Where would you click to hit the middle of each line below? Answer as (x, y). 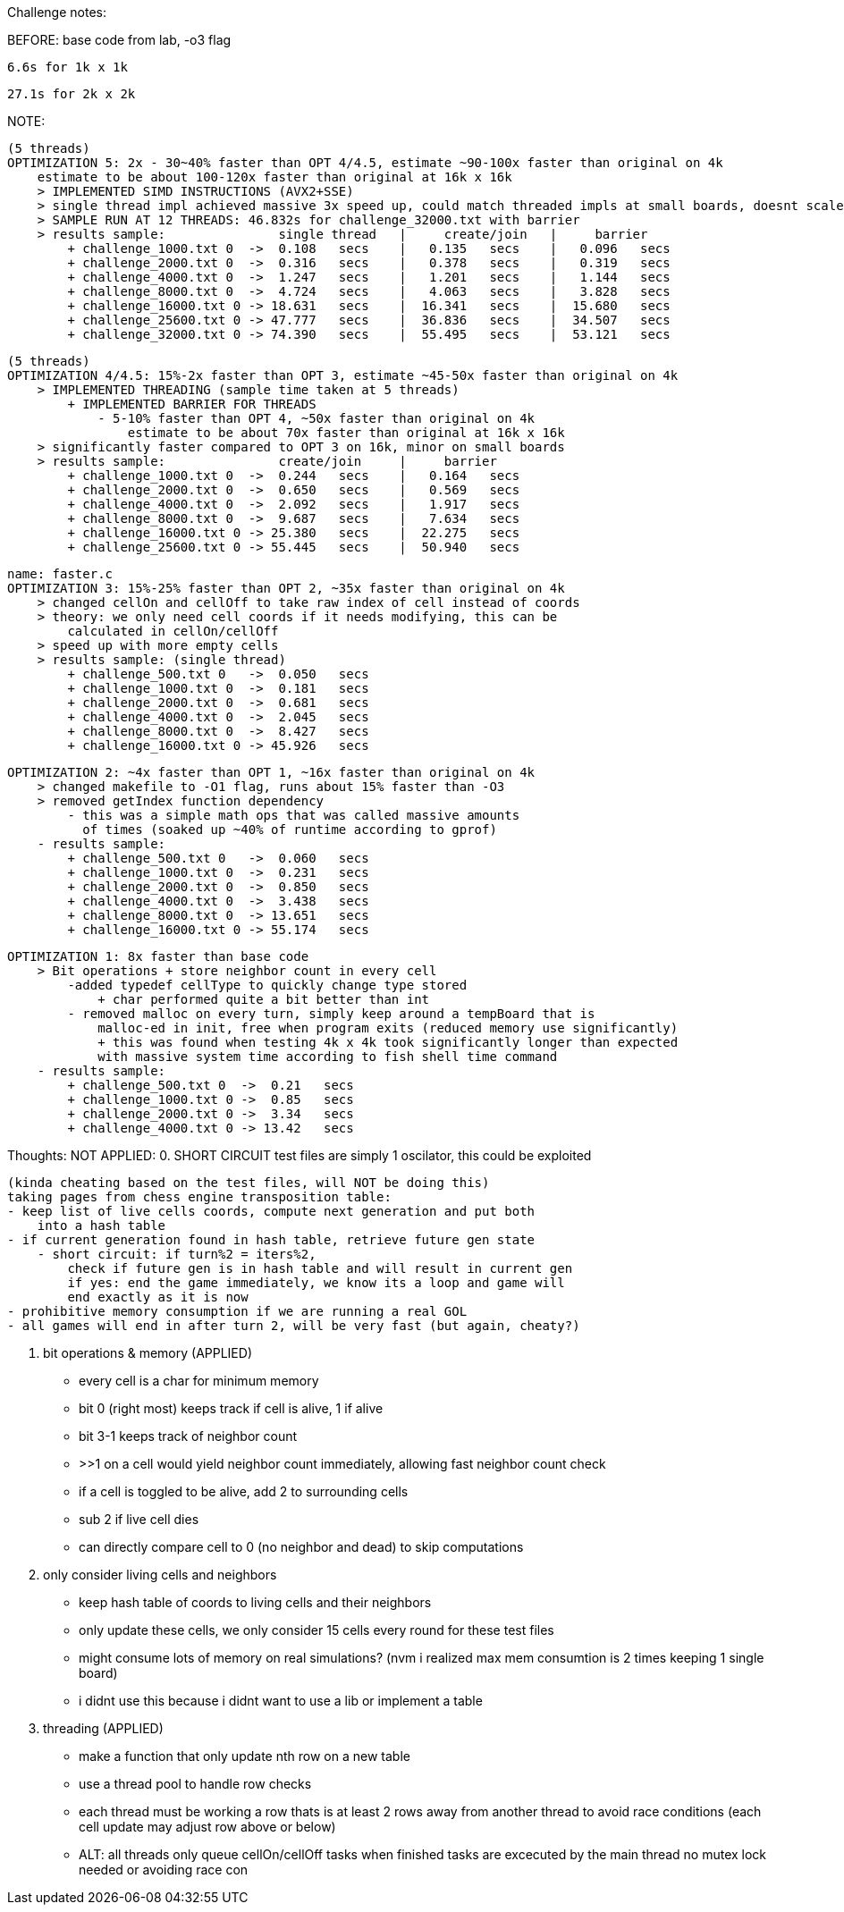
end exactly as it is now (158, 1297)
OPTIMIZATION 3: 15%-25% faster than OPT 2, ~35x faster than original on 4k (286, 588)
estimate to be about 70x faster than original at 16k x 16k (346, 433)
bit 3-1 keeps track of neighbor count (188, 1436)
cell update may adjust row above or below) (207, 1827)
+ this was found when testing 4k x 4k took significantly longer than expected (388, 1042)
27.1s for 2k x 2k (72, 94)
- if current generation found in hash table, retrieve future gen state (271, 1240)
